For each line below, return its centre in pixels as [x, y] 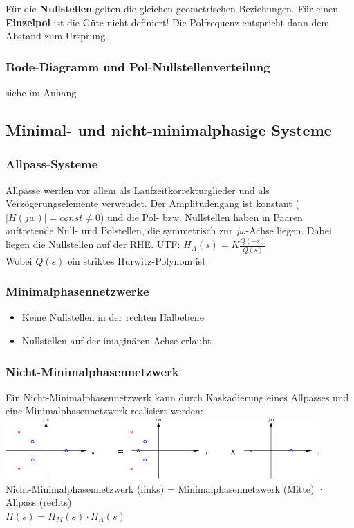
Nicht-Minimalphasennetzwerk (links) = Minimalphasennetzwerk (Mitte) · [165, 488]
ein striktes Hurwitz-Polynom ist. [138, 260]
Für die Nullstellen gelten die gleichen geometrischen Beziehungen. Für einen [172, 8]
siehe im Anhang [41, 92]
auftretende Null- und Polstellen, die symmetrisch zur [119, 230]
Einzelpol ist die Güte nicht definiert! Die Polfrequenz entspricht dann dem [168, 22]
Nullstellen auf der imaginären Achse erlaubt [117, 340]
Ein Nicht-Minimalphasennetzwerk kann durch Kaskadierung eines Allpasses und [177, 397]
